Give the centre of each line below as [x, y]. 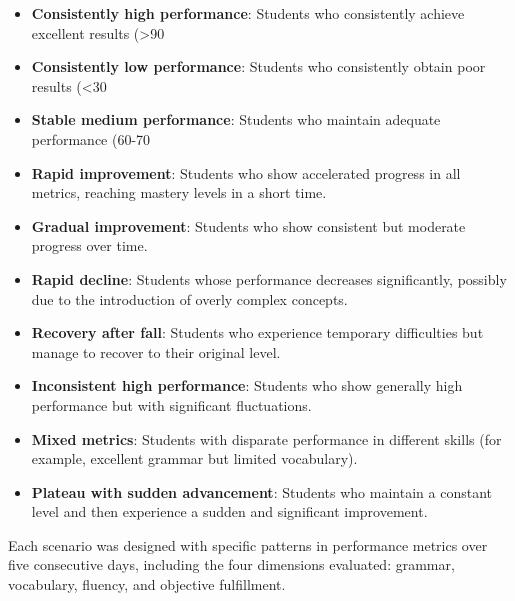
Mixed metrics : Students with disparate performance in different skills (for [266, 438]
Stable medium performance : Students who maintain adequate [236, 119]
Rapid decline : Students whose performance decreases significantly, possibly [269, 278]
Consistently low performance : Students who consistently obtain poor [258, 66]
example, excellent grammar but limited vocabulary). [194, 458]
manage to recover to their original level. [156, 351]
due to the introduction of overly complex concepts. [189, 298]
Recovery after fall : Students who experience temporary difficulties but [257, 332]
